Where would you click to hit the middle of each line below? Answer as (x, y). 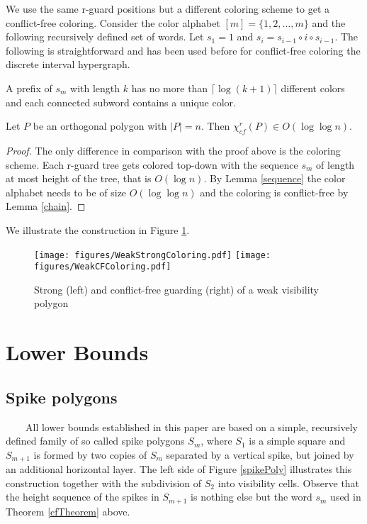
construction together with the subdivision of (104, 483)
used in (346, 497)
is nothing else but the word (252, 497)
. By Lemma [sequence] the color (275, 178)
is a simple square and (297, 441)
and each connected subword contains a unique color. (121, 102)
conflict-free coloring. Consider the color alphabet (113, 22)
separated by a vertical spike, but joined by (260, 454)
